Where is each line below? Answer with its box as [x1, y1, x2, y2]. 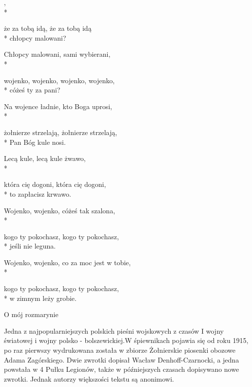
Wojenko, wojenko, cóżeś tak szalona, [4, 205, 116, 215]
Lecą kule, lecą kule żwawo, [4, 153, 86, 163]
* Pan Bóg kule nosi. [4, 137, 66, 147]
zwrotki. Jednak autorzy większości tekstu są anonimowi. [4, 373, 174, 384]
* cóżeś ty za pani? [4, 85, 60, 95]
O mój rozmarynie [4, 309, 58, 319]
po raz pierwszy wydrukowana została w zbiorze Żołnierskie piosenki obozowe [4, 345, 235, 355]
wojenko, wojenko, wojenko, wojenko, [4, 75, 115, 85]
